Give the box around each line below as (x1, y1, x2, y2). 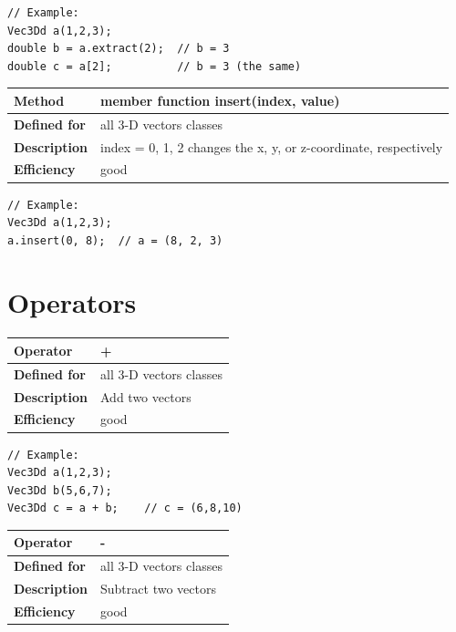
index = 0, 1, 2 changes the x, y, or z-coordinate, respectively (100, 137, 443, 156)
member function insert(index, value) (100, 90, 340, 109)
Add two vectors (100, 387, 192, 406)
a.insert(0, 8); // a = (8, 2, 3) (7, 233, 223, 247)
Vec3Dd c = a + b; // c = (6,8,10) (7, 502, 243, 515)
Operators (7, 284, 137, 321)
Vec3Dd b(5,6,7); (7, 483, 112, 497)
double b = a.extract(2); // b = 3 (7, 42, 230, 56)
